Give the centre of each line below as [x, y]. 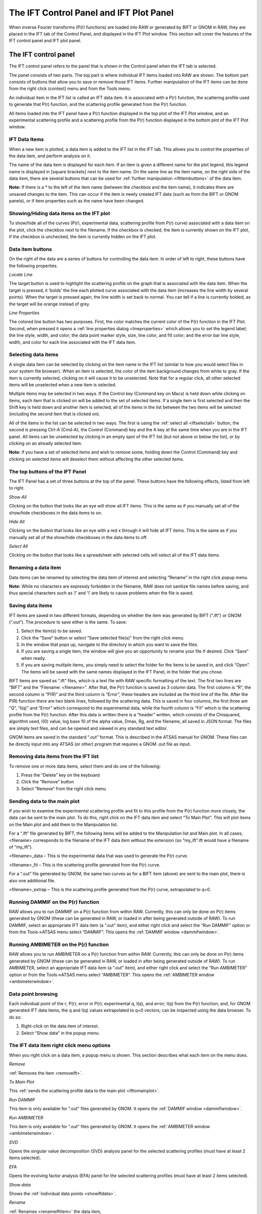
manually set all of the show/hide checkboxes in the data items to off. [78, 537]
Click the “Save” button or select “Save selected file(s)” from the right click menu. [103, 638]
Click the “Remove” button [48, 782]
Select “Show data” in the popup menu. [60, 1033]
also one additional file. [32, 880]
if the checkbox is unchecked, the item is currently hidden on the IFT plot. [83, 237]
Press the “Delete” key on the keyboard [60, 775]
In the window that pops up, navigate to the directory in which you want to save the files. [110, 645]
